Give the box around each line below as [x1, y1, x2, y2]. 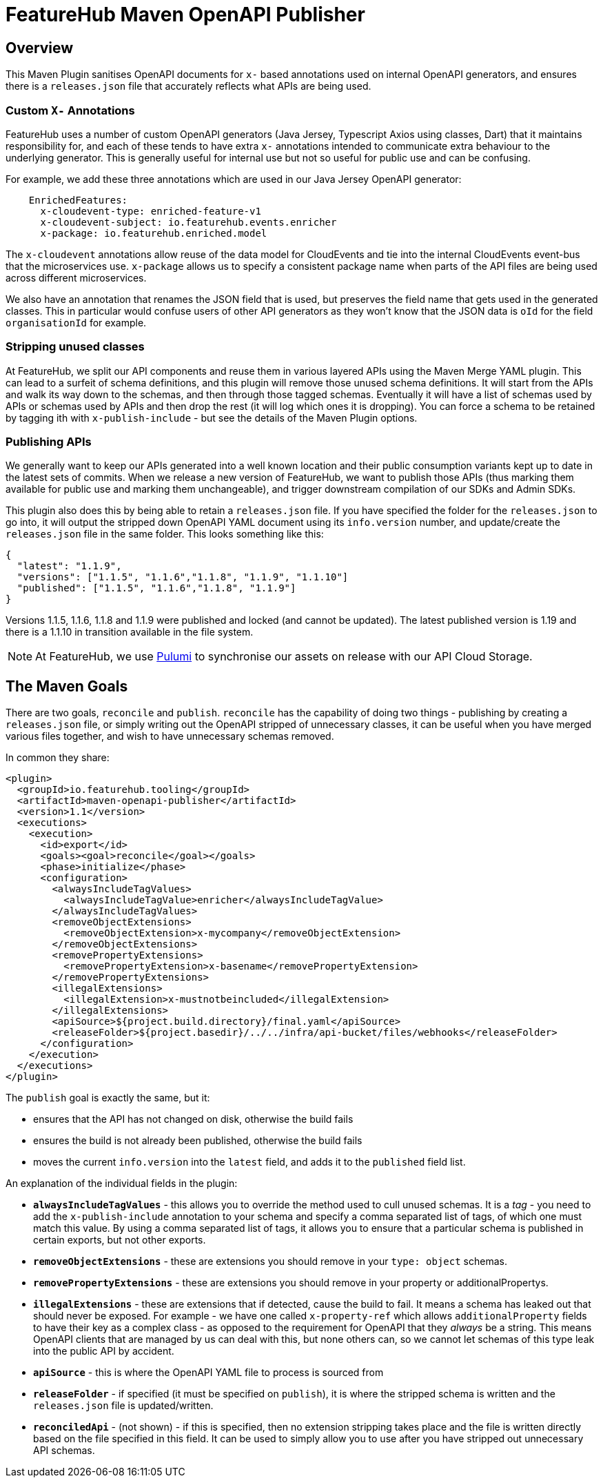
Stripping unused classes [6, 340, 145, 354]
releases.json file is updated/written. [33, 1399, 214, 1412]
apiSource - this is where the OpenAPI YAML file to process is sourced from [33, 1366, 384, 1379]
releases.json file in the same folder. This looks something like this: [6, 528, 324, 540]
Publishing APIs [6, 435, 92, 449]
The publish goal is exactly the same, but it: [6, 1092, 210, 1104]
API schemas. [33, 1444, 95, 1457]
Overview [6, 39, 74, 57]
